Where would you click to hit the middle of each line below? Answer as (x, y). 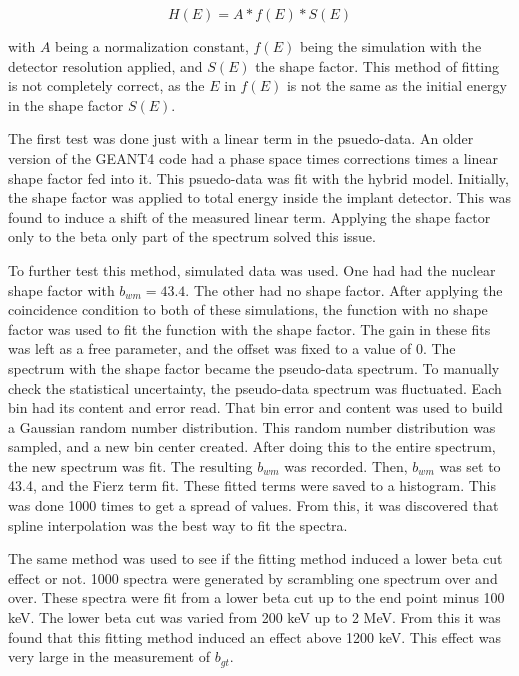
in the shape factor (66, 104)
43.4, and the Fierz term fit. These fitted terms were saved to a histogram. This (252, 485)
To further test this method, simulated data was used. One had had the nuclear (252, 269)
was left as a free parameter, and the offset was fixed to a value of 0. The (232, 348)
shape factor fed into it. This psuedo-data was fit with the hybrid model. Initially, (258, 177)
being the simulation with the (390, 46)
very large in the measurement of (109, 656)
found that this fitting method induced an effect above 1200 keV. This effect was (254, 636)
